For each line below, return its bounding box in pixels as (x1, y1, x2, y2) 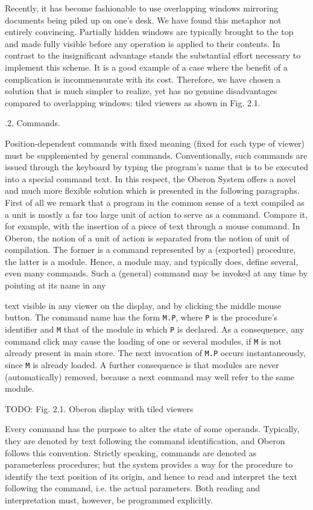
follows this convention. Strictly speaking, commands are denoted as (5, 446, 256, 459)
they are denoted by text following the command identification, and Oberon (5, 434, 285, 447)
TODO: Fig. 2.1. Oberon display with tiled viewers (5, 402, 194, 415)
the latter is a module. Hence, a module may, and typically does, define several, (5, 255, 299, 267)
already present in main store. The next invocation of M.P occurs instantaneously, (5, 346, 306, 359)
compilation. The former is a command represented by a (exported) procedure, (5, 243, 296, 256)
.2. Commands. (5, 116, 60, 129)
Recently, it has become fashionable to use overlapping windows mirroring (5, 2, 278, 14)
